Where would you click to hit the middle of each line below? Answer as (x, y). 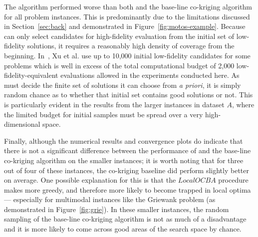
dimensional (22, 124)
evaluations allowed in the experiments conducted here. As (150, 75)
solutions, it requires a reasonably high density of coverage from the (131, 46)
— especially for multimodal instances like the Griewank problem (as (110, 199)
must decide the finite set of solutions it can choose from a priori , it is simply (123, 85)
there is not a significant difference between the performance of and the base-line (128, 150)
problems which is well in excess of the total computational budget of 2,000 (119, 65)
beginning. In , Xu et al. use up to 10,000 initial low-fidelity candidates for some (127, 55)
